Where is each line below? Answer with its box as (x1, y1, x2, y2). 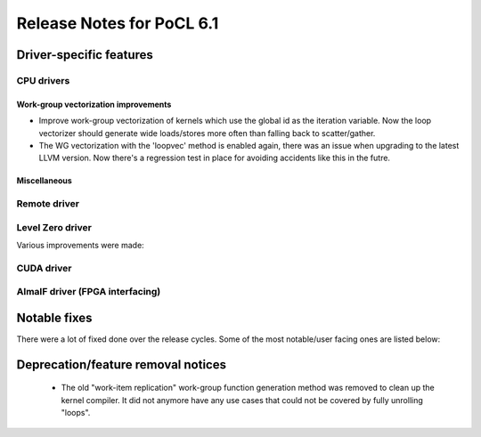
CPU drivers (16, 74, 70, 86)
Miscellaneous (16, 175, 73, 186)
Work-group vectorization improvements (16, 99, 172, 109)
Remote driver (16, 198, 80, 210)
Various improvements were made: (16, 240, 144, 250)
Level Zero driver (16, 221, 93, 233)
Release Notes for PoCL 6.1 (16, 13, 219, 33)
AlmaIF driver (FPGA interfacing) (16, 286, 161, 298)
